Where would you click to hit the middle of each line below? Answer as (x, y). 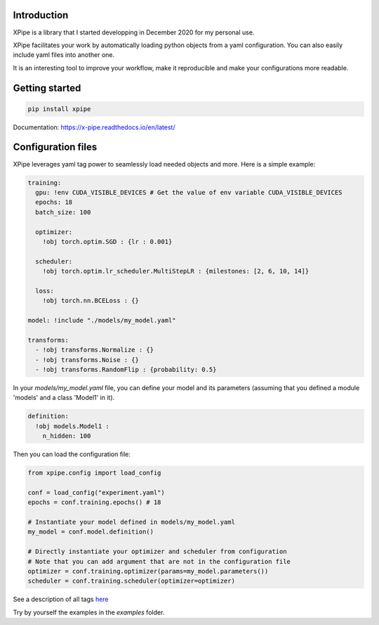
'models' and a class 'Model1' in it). (64, 398)
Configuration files (55, 147)
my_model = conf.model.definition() (91, 532)
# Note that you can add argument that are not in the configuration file (159, 561)
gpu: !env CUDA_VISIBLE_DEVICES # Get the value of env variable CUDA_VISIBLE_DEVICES (189, 192)
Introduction (41, 15)
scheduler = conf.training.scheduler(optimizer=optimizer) (131, 581)
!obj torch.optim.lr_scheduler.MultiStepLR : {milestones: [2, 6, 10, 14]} (176, 271)
